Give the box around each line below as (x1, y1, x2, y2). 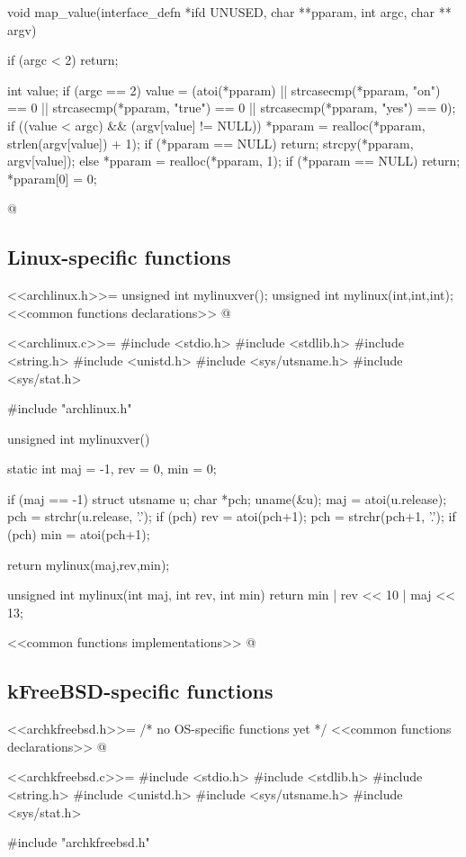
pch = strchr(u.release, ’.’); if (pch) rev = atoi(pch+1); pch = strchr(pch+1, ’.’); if (7, 507, 456, 526)
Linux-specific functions (7, 243, 231, 271)
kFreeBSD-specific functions (7, 677, 273, 705)
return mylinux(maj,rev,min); (7, 555, 170, 573)
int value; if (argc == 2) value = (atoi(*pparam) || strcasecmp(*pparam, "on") (7, 80, 441, 99)
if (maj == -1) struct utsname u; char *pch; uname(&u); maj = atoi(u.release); (7, 489, 447, 508)
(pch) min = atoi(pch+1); (7, 525, 150, 544)
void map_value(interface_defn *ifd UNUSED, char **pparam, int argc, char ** (7, 3, 452, 21)
